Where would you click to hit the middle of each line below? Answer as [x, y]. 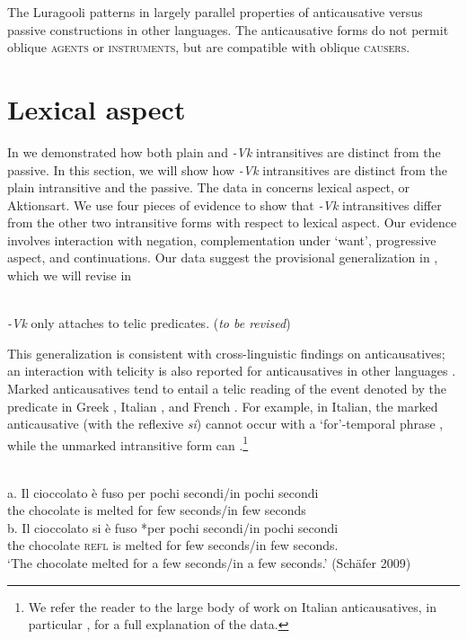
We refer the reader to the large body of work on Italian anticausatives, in [233, 606]
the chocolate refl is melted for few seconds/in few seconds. [173, 545]
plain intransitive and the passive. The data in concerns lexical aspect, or [209, 187]
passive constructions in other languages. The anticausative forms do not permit [228, 29]
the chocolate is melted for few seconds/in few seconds [157, 510]
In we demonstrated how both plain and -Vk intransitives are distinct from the [224, 151]
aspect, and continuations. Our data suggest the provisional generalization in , [223, 257]
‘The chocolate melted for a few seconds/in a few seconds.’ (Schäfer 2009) [209, 563]
